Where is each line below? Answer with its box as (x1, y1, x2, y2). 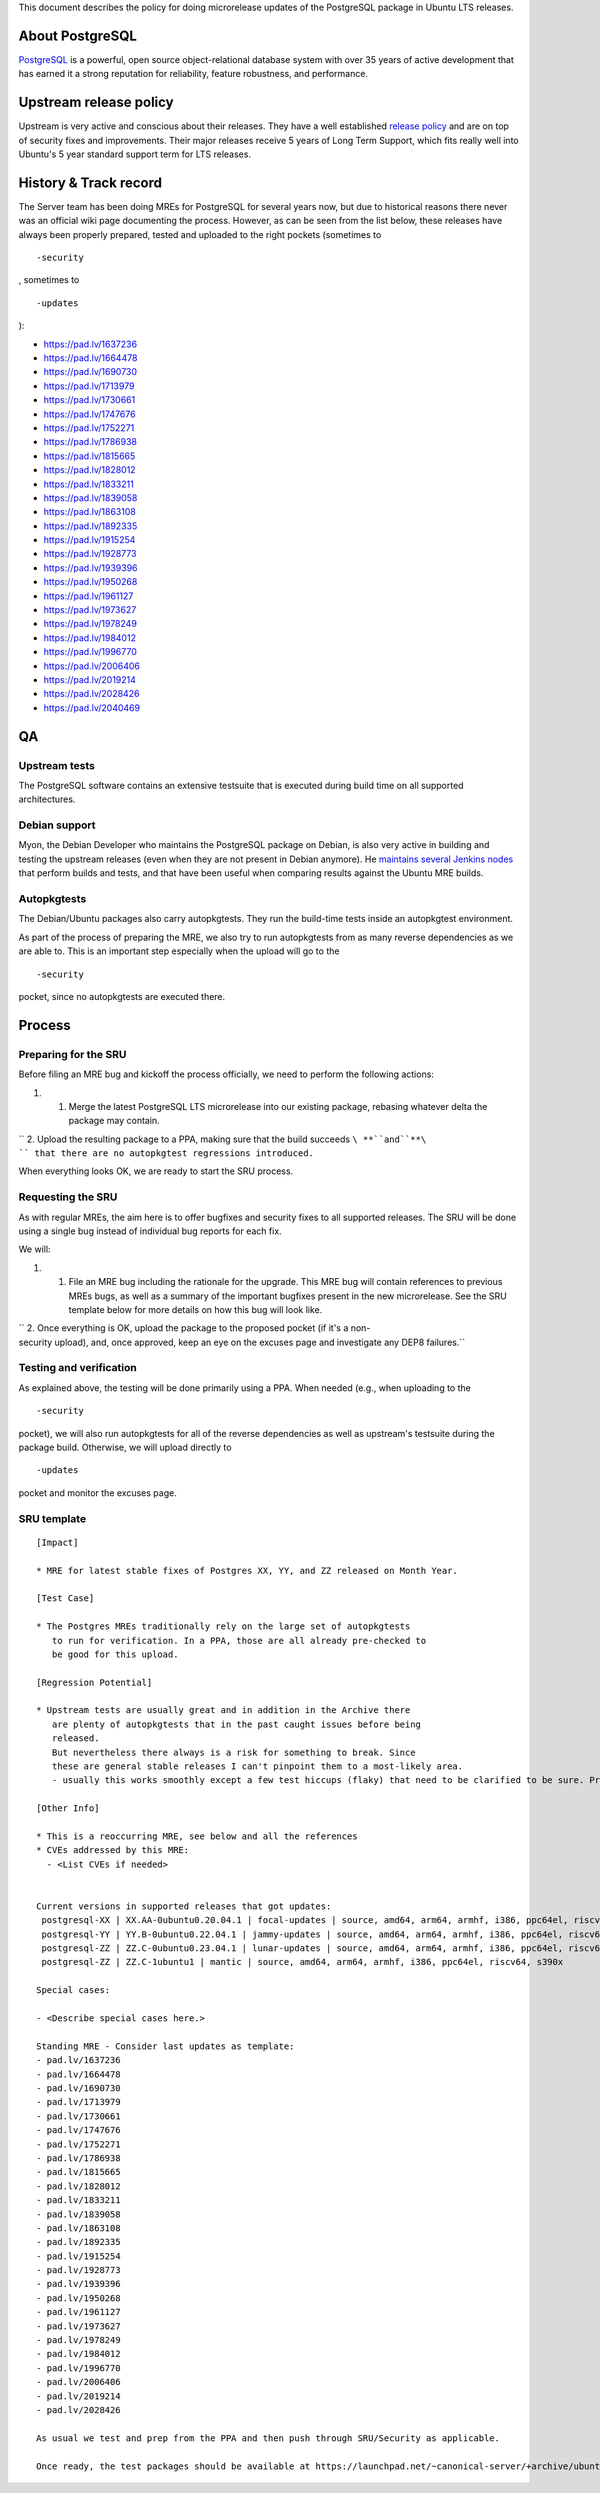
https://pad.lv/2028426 (43, 688, 140, 700)
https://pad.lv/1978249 (43, 618, 137, 630)
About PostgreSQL (18, 27, 137, 44)
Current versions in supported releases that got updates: (36, 1900, 332, 1912)
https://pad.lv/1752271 (43, 421, 135, 434)
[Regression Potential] (36, 1676, 153, 1688)
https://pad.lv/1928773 (43, 548, 137, 560)
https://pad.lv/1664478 (43, 352, 138, 364)
